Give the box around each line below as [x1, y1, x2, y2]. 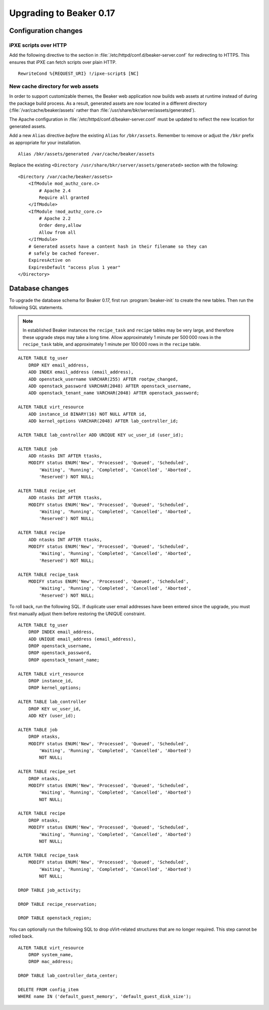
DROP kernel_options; [28, 685, 82, 690]
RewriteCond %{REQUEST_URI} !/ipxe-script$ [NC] [18, 71, 139, 77]
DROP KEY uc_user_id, [28, 706, 82, 711]
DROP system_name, [28, 952, 74, 957]
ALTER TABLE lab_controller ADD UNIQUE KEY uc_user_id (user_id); [18, 432, 184, 438]
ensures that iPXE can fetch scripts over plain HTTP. [9, 59, 117, 65]
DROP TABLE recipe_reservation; [18, 901, 97, 907]
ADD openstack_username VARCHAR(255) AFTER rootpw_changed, [28, 376, 179, 382]
